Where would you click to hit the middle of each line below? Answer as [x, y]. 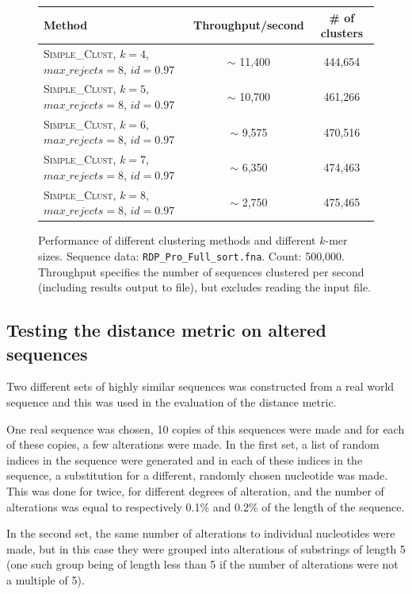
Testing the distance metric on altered [166, 330]
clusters [342, 33]
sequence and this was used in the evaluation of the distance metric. [172, 402]
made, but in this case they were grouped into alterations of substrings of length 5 [206, 548]
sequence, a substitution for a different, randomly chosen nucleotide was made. [197, 475]
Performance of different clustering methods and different [177, 240]
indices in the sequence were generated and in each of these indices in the [185, 459]
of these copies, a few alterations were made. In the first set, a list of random [193, 444]
